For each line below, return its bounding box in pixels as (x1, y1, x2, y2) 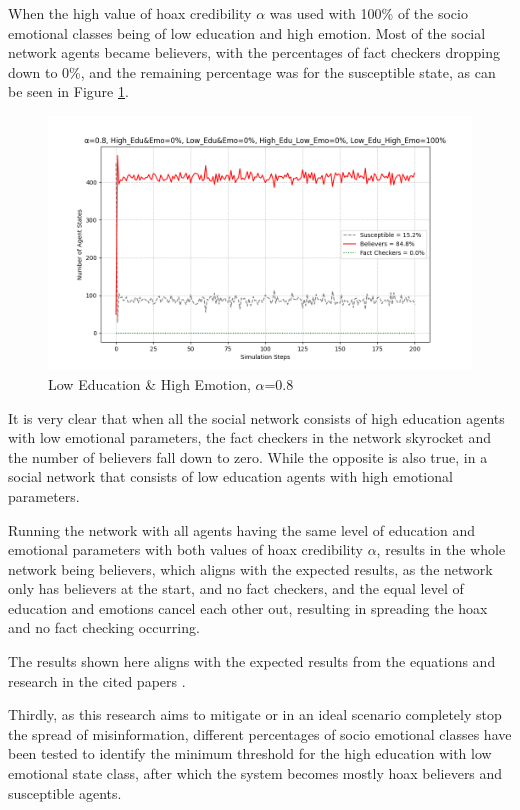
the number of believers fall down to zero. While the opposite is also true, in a (8, 446, 488, 467)
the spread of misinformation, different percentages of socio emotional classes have (8, 723, 512, 744)
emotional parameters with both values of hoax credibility (8, 539, 363, 560)
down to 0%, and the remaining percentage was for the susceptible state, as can (8, 61, 496, 82)
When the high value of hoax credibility (8, 3, 252, 23)
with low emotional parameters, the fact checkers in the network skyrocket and (8, 427, 491, 448)
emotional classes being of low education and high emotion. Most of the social (8, 22, 486, 43)
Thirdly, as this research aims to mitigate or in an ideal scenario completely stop (8, 704, 502, 725)
